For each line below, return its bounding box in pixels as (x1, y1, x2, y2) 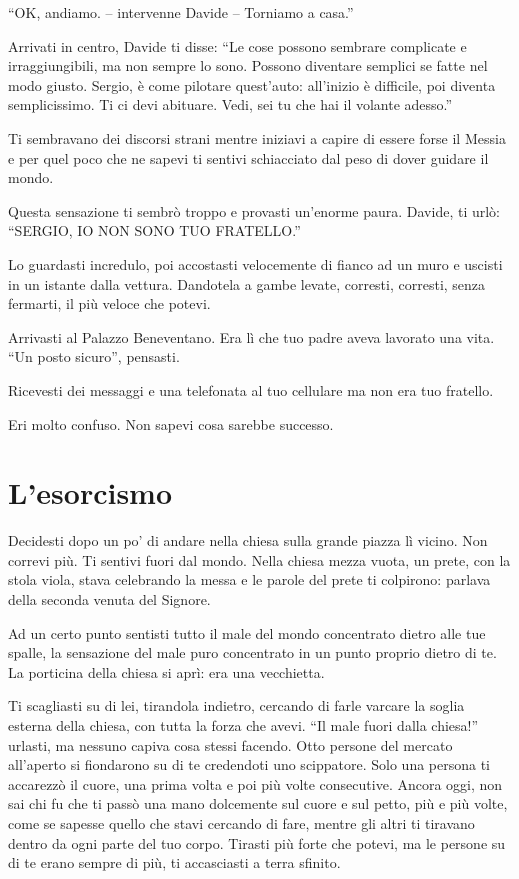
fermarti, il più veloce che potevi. (8, 293, 211, 314)
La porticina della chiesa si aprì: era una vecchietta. (8, 661, 325, 682)
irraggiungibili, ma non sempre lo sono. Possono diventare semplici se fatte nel (8, 55, 488, 76)
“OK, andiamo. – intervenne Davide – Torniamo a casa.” (8, 2, 354, 22)
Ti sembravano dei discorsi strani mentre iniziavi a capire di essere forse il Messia (8, 127, 506, 148)
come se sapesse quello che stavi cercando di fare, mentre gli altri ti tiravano (8, 812, 475, 833)
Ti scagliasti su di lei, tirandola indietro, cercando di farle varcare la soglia (8, 695, 465, 716)
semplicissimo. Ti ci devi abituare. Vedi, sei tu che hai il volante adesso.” (8, 94, 453, 115)
